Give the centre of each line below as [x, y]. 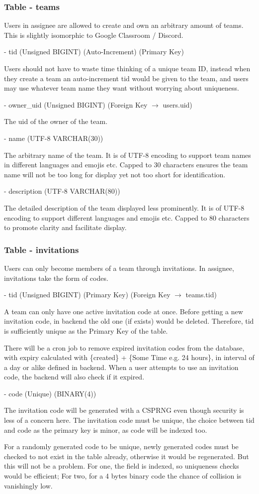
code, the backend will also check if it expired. [74, 377]
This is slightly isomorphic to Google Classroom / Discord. [94, 35]
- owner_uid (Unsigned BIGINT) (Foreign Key [76, 104]
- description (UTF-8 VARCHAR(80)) [62, 191]
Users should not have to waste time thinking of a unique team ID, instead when [127, 68]
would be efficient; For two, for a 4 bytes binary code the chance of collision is [123, 476]
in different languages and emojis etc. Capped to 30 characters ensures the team [126, 165]
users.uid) [177, 104]
